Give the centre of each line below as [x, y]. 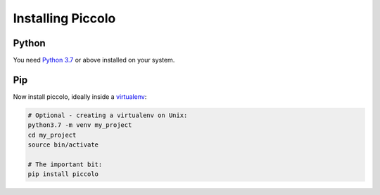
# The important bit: [65, 164]
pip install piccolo [63, 174]
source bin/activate [63, 145]
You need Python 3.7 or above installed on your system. [94, 60]
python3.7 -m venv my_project [80, 125]
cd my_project [52, 135]
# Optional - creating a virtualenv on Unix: [108, 115]
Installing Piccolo [64, 18]
